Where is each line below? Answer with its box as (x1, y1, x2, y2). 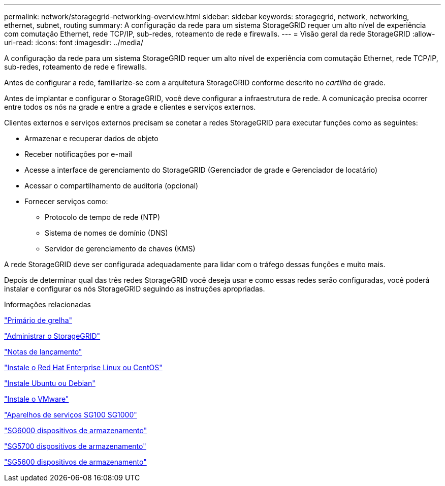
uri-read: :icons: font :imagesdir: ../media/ (4, 38, 143, 47)
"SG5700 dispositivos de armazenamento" (4, 442, 146, 450)
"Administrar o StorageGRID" (4, 332, 101, 340)
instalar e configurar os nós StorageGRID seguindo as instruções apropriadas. (4, 284, 265, 293)
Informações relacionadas (4, 300, 91, 309)
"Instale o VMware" (4, 395, 69, 403)
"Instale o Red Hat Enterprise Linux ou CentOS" (4, 363, 163, 372)
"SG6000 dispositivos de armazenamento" (4, 426, 147, 435)
